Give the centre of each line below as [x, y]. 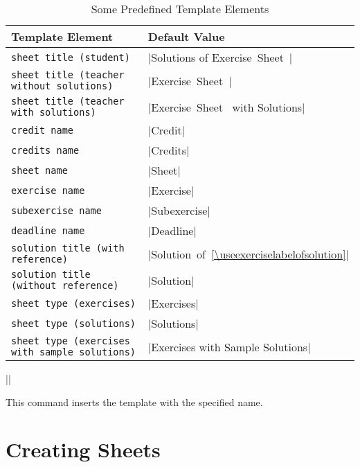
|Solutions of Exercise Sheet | [220, 57]
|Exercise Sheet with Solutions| [226, 107]
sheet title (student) [71, 57]
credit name [43, 130]
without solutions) [62, 86]
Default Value [186, 36]
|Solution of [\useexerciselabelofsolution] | [248, 254]
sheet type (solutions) [74, 323]
